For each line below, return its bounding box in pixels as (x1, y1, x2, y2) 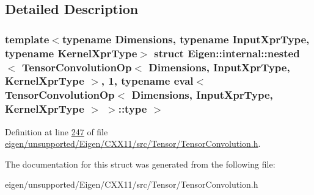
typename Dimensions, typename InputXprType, (62, 31, 310, 46)
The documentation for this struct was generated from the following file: (5, 157, 276, 170)
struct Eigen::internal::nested (154, 45, 300, 60)
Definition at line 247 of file (5, 125, 108, 138)
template (5, 31, 49, 46)
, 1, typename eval (101, 73, 194, 88)
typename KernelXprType (5, 45, 137, 60)
